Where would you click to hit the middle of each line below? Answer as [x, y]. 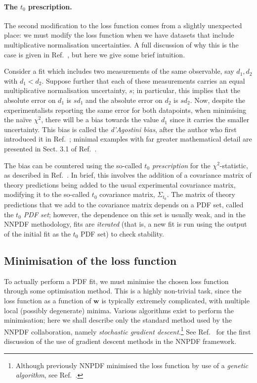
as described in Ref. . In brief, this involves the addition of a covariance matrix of [128, 175]
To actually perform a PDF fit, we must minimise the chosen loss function [116, 281]
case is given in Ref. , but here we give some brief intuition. [95, 54]
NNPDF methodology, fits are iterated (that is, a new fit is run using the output [126, 224]
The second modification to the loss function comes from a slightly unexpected [123, 25]
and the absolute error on [124, 100]
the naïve [18, 120]
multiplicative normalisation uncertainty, [65, 90]
